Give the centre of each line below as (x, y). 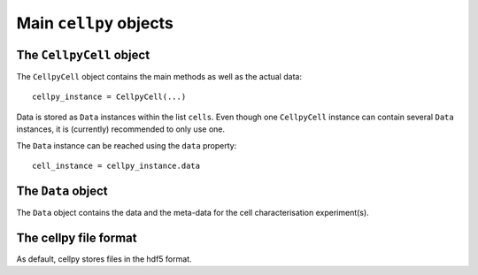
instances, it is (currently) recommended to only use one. (121, 129)
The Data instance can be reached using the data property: (127, 145)
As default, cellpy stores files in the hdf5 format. (104, 259)
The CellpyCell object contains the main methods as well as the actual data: (159, 77)
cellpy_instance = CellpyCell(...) (109, 97)
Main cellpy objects (95, 23)
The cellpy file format (77, 237)
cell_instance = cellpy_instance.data (116, 166)
